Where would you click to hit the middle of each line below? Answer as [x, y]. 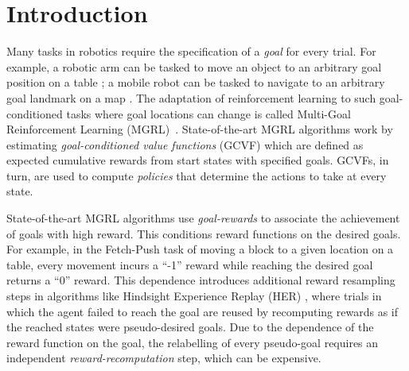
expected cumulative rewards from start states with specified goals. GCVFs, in [198, 160]
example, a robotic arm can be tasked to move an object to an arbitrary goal [194, 66]
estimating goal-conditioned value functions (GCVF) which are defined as [185, 144]
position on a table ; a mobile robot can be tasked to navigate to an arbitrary [196, 82]
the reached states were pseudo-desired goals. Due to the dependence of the [190, 327]
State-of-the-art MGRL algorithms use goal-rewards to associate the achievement [203, 218]
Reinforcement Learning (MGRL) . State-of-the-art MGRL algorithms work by [200, 129]
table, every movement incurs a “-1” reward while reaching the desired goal [190, 264]
